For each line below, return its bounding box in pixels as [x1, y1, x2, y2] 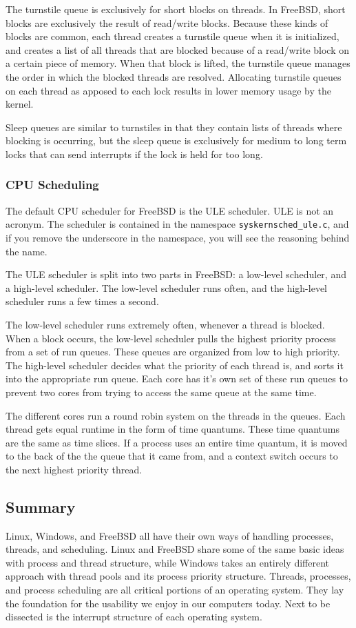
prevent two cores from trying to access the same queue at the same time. [6, 384, 317, 399]
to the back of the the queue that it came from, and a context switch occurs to [6, 449, 338, 463]
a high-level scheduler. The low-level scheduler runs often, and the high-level [6, 280, 327, 295]
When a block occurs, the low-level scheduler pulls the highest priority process [6, 331, 336, 345]
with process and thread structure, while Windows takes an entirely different [6, 555, 330, 569]
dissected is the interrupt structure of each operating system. [6, 609, 262, 624]
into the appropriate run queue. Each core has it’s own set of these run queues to [6, 371, 348, 386]
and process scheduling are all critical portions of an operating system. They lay [6, 582, 344, 597]
